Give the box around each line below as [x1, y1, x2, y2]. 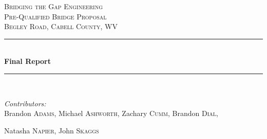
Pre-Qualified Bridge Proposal [4, 11, 107, 21]
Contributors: [4, 98, 46, 108]
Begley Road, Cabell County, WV [4, 21, 118, 32]
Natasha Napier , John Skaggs [4, 125, 99, 135]
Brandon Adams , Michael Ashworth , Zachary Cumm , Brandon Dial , [4, 108, 218, 119]
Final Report [4, 56, 51, 66]
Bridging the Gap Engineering [4, 1, 103, 11]
